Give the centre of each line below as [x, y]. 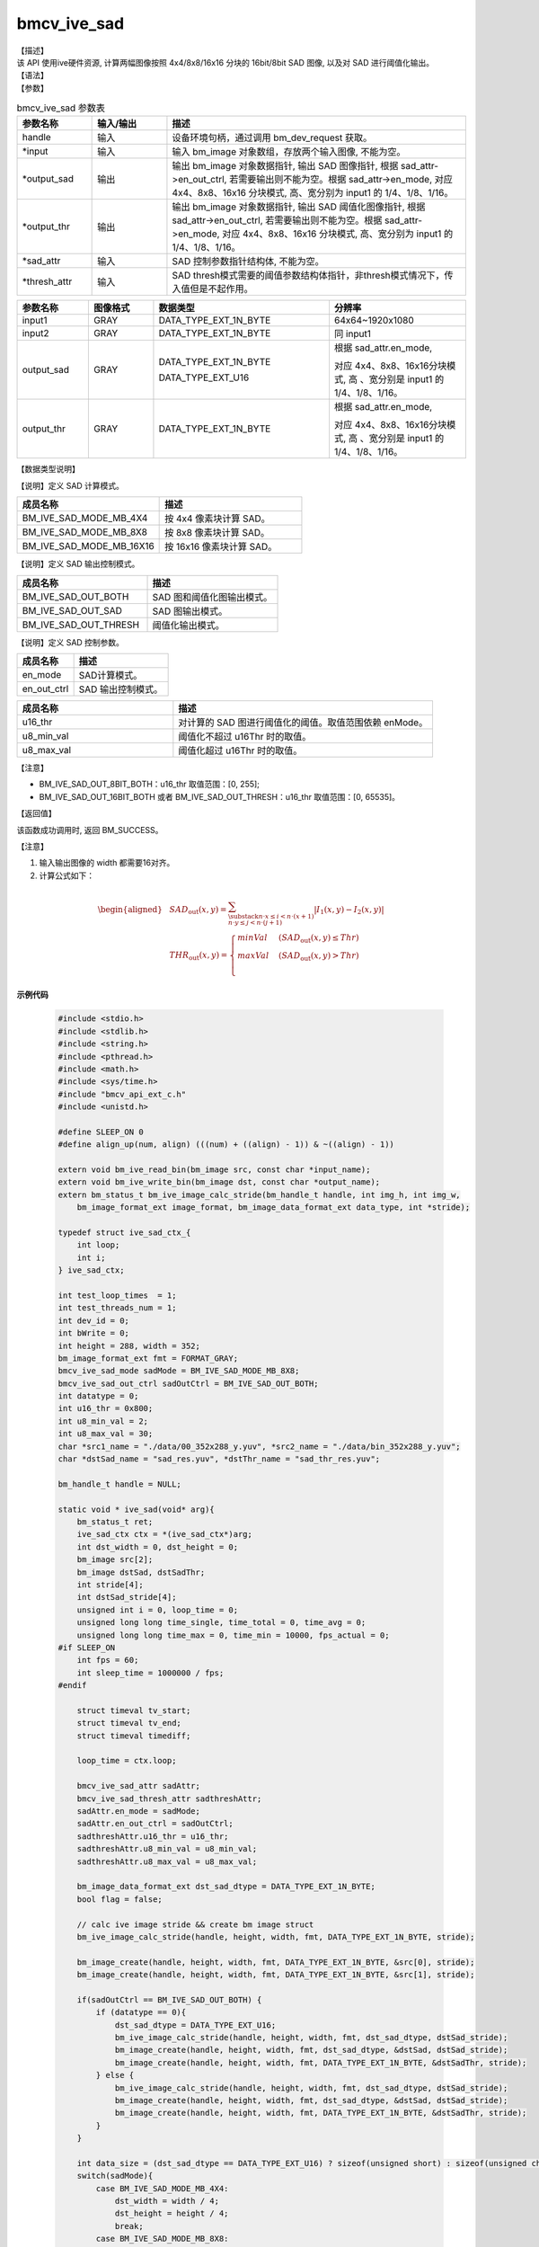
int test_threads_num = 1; [117, 1308]
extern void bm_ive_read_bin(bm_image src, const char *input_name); [214, 1170]
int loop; [98, 1245]
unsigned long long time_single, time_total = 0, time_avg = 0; [221, 1623]
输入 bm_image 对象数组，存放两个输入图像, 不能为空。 [289, 152]
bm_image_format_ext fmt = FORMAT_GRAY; [148, 1358]
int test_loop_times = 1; [117, 1295]
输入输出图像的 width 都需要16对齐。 [107, 863]
